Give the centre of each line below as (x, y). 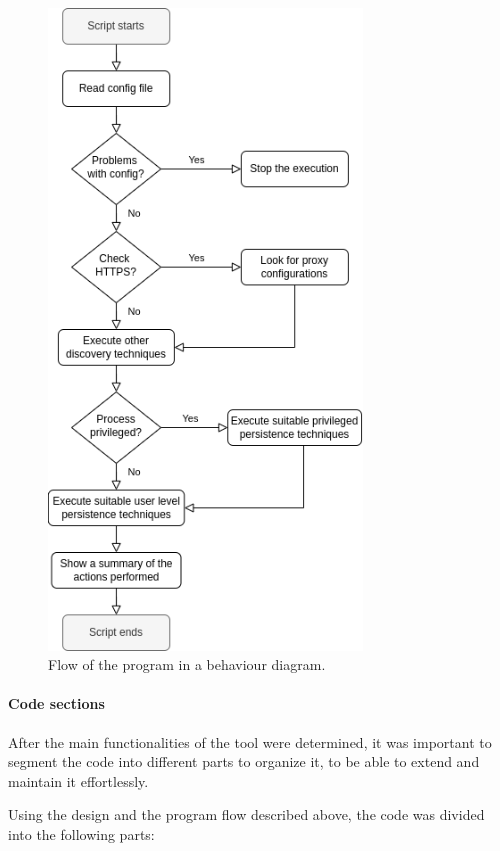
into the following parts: (81, 833)
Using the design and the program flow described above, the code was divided (246, 814)
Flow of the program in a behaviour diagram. (187, 664)
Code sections (56, 703)
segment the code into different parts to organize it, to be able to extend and (244, 761)
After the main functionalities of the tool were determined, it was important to (250, 741)
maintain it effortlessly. (78, 780)
